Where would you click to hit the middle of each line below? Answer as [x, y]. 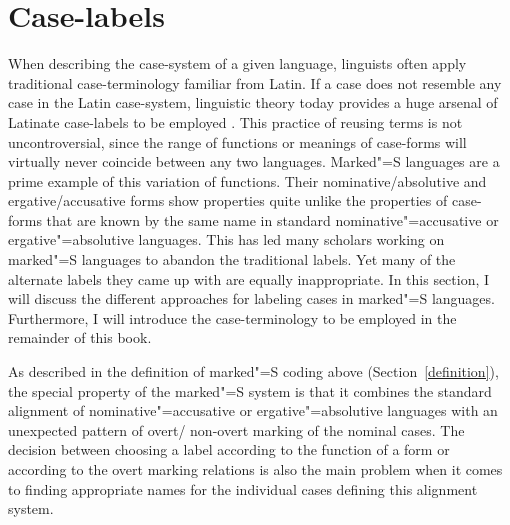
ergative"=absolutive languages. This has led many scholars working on [226, 239]
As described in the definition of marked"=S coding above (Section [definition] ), [253, 371]
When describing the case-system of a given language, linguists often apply [237, 63]
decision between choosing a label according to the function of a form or [229, 449]
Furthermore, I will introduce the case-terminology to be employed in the [232, 317]
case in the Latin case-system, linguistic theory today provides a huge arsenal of [253, 102]
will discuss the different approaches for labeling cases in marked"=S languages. [251, 298]
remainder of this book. [80, 337]
